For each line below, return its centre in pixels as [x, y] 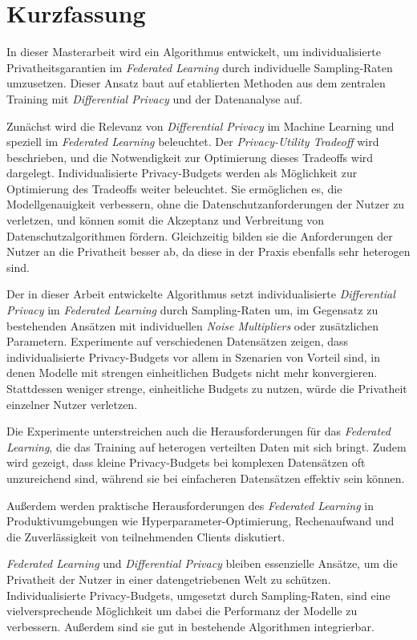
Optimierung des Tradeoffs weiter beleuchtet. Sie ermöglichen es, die [174, 188]
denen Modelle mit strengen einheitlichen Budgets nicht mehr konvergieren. [192, 373]
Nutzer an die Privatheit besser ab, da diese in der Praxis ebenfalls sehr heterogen [208, 251]
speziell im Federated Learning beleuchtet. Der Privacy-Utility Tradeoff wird [193, 142]
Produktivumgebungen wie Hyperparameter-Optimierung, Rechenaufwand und [200, 521]
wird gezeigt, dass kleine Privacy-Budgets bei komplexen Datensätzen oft [186, 462]
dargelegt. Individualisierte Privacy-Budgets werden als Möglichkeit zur [182, 173]
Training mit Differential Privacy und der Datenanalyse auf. [155, 98]
